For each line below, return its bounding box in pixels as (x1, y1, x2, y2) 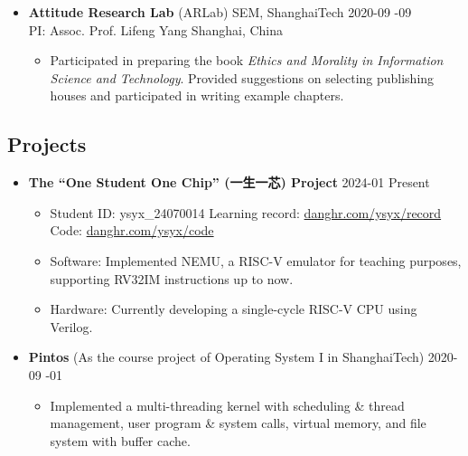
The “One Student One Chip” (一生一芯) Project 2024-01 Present (28, 173, 430, 192)
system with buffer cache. (50, 431, 191, 450)
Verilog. (50, 317, 93, 336)
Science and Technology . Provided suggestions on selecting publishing (50, 68, 435, 87)
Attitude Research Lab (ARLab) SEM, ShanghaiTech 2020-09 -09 (28, 3, 412, 21)
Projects (7, 130, 87, 158)
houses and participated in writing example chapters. (50, 86, 344, 105)
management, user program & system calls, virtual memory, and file (50, 413, 426, 432)
